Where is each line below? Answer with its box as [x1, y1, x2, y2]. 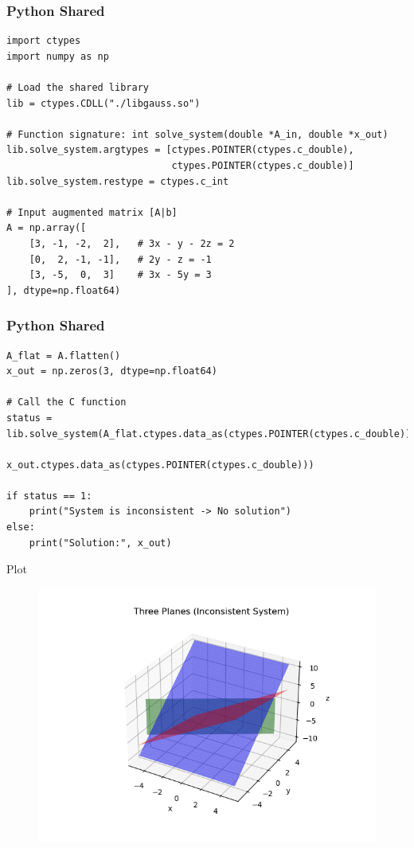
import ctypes [6, 35, 81, 47]
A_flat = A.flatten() [6, 350, 121, 361]
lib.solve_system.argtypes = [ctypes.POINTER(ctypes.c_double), [6, 144, 354, 156]
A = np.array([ [6, 222, 87, 234]
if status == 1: [6, 490, 92, 502]
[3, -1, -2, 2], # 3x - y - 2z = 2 [29, 237, 235, 249]
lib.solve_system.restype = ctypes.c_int [6, 175, 229, 187]
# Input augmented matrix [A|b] [6, 206, 178, 218]
